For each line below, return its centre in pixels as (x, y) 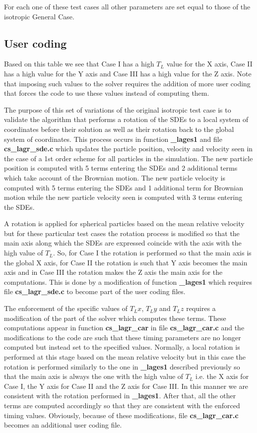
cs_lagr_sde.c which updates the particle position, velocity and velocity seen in (128, 149)
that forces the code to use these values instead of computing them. (107, 93)
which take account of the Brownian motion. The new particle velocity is (115, 177)
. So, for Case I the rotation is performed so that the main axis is (152, 253)
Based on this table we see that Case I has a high (79, 64)
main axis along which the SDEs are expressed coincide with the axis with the (123, 243)
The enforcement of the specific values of (66, 308)
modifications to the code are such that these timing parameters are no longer (123, 337)
